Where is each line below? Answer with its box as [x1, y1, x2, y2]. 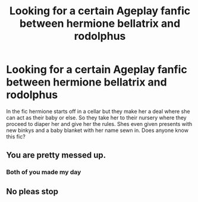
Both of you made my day [6, 168, 81, 176]
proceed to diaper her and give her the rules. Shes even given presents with [6, 120, 193, 127]
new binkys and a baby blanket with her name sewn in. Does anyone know [6, 127, 189, 134]
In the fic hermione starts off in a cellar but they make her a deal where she [6, 108, 190, 115]
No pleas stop [6, 186, 58, 197]
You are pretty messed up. [6, 150, 106, 160]
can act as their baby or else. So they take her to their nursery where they [6, 114, 187, 121]
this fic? [6, 132, 26, 140]
